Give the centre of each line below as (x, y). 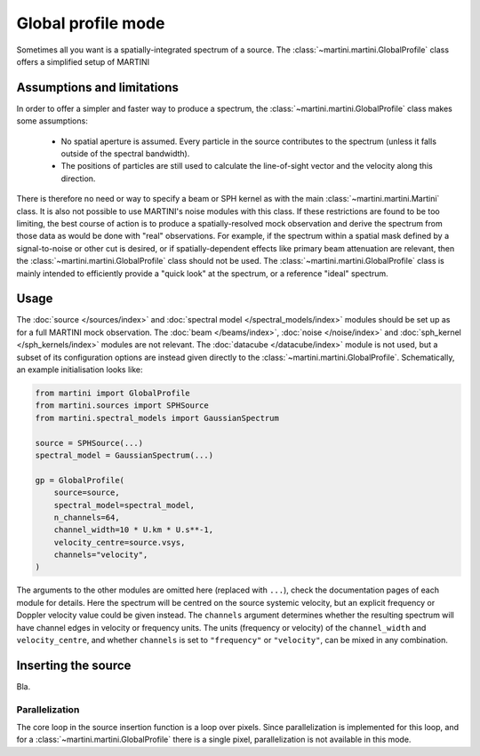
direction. (78, 179)
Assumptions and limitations (98, 88)
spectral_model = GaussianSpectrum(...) (124, 455)
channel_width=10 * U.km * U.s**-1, (133, 530)
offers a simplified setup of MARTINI (83, 61)
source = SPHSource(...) (89, 443)
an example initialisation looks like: (80, 370)
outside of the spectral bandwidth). (125, 154)
